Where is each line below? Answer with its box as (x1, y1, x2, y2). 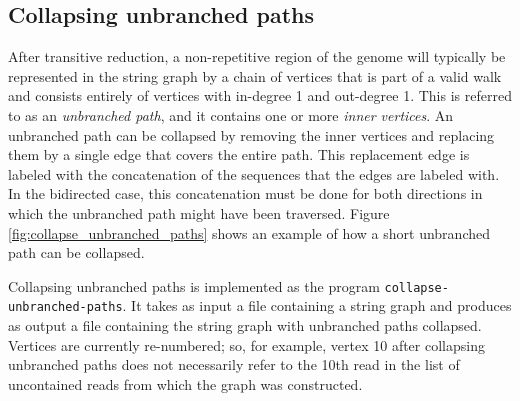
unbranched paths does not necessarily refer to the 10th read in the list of (8, 354, 460, 375)
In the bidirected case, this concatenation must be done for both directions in (8, 183, 483, 204)
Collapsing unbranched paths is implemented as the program (8, 275, 380, 296)
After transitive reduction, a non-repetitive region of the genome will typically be (8, 46, 506, 67)
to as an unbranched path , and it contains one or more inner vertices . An (8, 104, 454, 125)
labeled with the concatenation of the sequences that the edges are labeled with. (8, 163, 500, 184)
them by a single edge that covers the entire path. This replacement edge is (8, 144, 470, 165)
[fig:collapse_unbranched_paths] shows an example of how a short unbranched (8, 222, 490, 243)
